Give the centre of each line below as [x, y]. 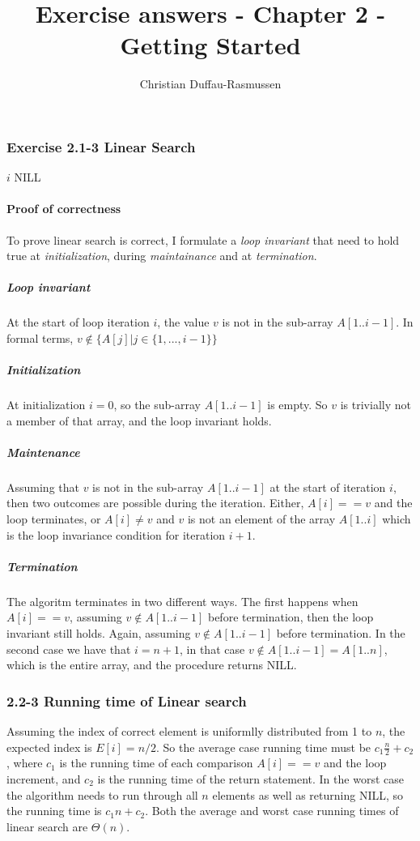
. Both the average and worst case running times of [272, 811]
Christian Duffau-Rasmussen [210, 84]
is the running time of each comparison [156, 763]
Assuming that [43, 487]
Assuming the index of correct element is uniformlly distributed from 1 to [189, 730]
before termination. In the [341, 632]
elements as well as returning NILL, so [308, 794]
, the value [183, 322]
